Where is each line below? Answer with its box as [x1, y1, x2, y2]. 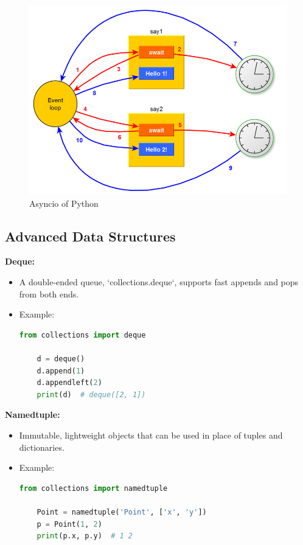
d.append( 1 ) [37, 366, 85, 375]
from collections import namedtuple [19, 484, 168, 493]
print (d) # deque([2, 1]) [37, 390, 146, 399]
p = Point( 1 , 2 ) [37, 519, 102, 529]
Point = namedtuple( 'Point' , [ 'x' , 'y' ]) [37, 507, 207, 516]
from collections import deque [19, 330, 146, 339]
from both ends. [19, 287, 79, 300]
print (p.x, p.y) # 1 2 [37, 532, 133, 541]
